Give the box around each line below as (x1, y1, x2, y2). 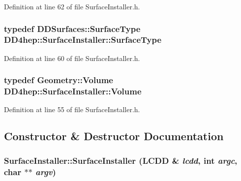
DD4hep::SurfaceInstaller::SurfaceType (4, 33, 162, 46)
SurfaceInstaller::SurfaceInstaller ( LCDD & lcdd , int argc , (4, 154, 238, 166)
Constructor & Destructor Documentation (4, 128, 224, 144)
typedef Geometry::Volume (4, 74, 113, 86)
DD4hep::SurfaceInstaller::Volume (4, 85, 142, 97)
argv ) (35, 165, 56, 178)
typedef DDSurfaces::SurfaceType (4, 22, 141, 34)
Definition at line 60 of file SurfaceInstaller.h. (4, 53, 140, 63)
